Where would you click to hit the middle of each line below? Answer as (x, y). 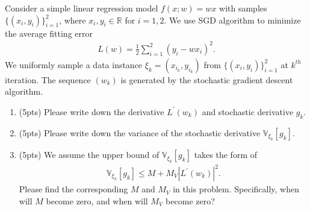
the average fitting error (49, 33)
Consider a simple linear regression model (82, 8)
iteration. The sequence (48, 79)
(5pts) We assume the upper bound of (89, 155)
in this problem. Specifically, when (236, 189)
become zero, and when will (97, 200)
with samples (243, 8)
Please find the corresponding (73, 189)
